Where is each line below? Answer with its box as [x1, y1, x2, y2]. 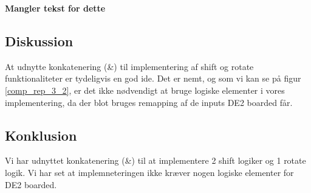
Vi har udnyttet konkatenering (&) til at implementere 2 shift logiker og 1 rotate [5, 154, 306, 167]
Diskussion [5, 31, 73, 50]
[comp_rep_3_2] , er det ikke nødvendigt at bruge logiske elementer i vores [5, 83, 285, 96]
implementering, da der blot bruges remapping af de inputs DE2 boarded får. [5, 96, 293, 108]
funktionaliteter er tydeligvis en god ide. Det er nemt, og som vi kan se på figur [5, 72, 301, 85]
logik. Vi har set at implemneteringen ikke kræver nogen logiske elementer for [5, 166, 294, 178]
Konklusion [5, 125, 77, 144]
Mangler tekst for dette [5, 2, 106, 14]
